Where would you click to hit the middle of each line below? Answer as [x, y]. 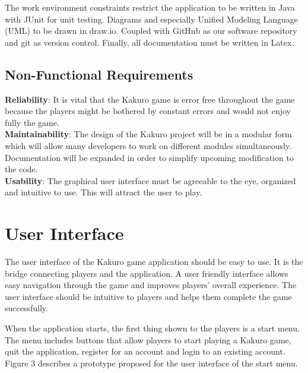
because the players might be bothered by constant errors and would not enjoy [148, 111]
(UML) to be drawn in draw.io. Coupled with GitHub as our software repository [151, 31]
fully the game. [32, 122]
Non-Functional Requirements [99, 74]
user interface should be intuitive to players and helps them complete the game [148, 296]
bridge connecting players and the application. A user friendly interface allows [147, 273]
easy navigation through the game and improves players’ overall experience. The [151, 285]
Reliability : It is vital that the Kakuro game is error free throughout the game [150, 99]
